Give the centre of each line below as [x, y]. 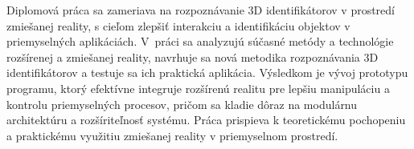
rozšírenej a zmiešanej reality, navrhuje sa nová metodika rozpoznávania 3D [193, 56]
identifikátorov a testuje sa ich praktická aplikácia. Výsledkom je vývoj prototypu [207, 72]
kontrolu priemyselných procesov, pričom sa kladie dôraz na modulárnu [182, 104]
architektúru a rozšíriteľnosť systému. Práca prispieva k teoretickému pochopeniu [206, 120]
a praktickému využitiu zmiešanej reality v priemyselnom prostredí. [172, 135]
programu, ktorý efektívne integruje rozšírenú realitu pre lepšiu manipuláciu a [198, 88]
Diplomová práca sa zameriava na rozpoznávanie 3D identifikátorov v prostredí [201, 10]
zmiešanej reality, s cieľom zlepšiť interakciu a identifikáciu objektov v [178, 25]
